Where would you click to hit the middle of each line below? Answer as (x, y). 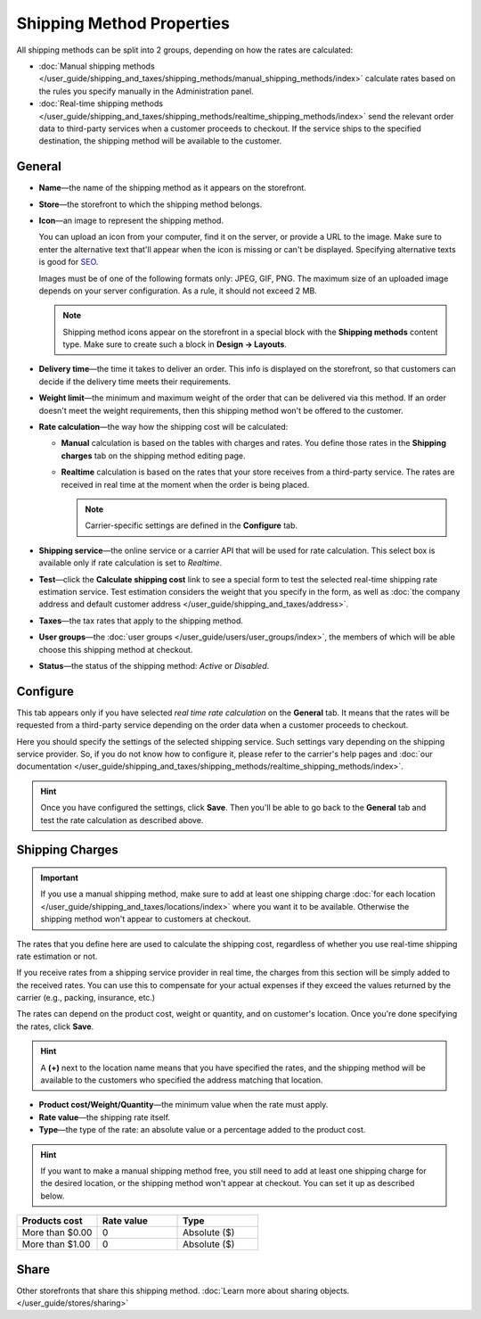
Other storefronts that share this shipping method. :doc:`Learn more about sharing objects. (183, 1290)
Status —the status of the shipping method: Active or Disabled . (154, 665)
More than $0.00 (57, 1232)
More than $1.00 (56, 1244)
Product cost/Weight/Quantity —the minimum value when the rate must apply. (183, 1105)
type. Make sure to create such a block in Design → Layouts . (175, 344)
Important (60, 878)
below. (53, 1196)
